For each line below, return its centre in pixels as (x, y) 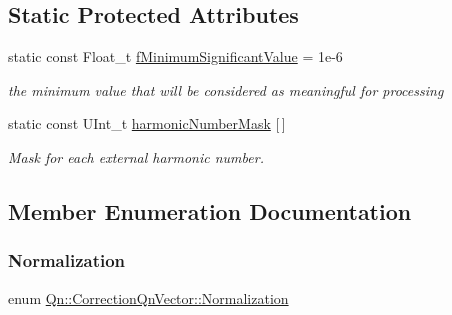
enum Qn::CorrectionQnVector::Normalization (148, 297)
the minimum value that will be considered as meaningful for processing (226, 89)
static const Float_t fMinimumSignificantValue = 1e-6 (175, 56)
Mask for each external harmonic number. (136, 156)
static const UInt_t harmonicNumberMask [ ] (147, 123)
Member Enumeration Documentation (210, 210)
